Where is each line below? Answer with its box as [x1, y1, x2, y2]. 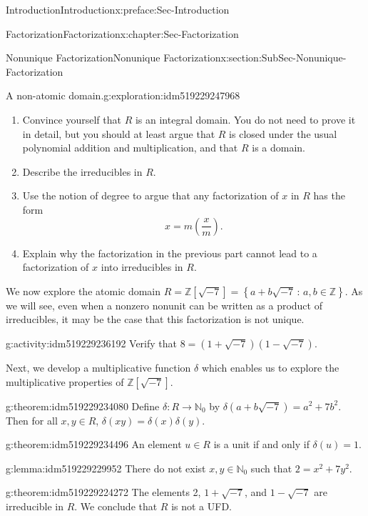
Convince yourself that [22, 111, 121, 126]
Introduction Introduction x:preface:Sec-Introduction [6, 2, 230, 16]
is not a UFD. [171, 498, 232, 513]
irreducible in [6, 498, 63, 513]
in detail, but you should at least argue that [22, 126, 215, 141]
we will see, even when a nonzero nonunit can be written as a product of [6, 297, 322, 312]
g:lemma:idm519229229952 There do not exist [6, 460, 206, 475]
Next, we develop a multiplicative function [6, 359, 191, 374]
